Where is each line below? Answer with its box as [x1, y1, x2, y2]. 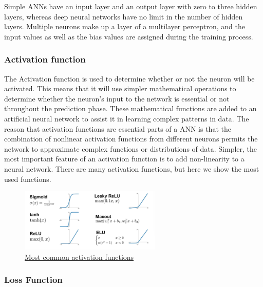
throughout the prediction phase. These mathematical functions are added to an [4, 103, 257, 114]
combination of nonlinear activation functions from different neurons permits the [4, 133, 258, 144]
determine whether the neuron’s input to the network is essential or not [4, 93, 230, 104]
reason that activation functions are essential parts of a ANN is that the [4, 123, 231, 134]
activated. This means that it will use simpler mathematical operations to [4, 83, 236, 94]
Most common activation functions [25, 251, 134, 262]
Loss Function [4, 273, 63, 286]
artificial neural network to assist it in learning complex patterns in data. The [4, 113, 249, 124]
